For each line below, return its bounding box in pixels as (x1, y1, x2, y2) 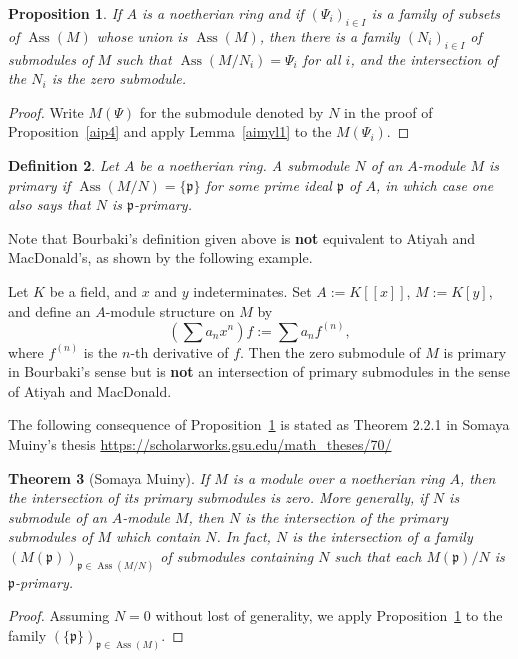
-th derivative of (130, 341, 229, 362)
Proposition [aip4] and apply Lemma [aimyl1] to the (8, 121, 332, 142)
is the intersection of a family (292, 526, 473, 547)
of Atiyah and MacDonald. (8, 380, 172, 401)
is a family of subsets (371, 3, 500, 23)
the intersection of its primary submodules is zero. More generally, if (8, 487, 428, 508)
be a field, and (49, 280, 138, 301)
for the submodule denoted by (139, 101, 324, 122)
